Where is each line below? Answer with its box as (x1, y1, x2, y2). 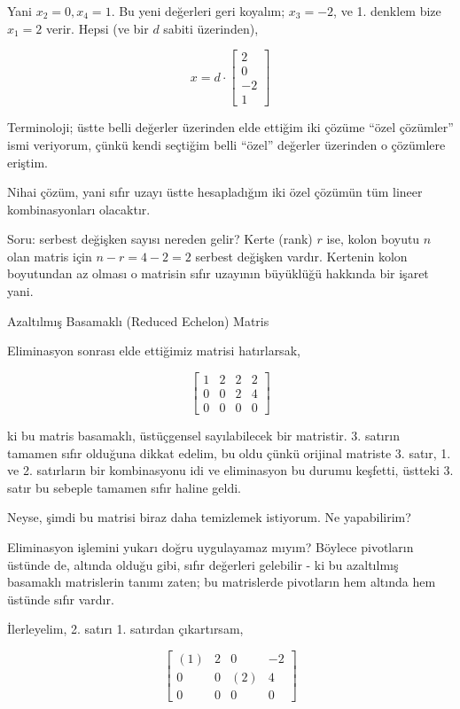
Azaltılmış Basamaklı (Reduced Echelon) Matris (7, 311, 269, 330)
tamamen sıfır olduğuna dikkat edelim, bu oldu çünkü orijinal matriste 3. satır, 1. (7, 443, 451, 462)
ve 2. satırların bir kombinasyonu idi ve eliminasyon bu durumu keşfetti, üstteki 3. (7, 461, 454, 479)
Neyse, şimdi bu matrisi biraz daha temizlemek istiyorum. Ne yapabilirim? (7, 508, 411, 526)
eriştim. (7, 152, 49, 171)
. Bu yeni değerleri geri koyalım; (111, 2, 285, 19)
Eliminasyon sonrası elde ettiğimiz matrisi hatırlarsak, (7, 341, 300, 360)
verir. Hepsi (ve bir (46, 19, 149, 37)
